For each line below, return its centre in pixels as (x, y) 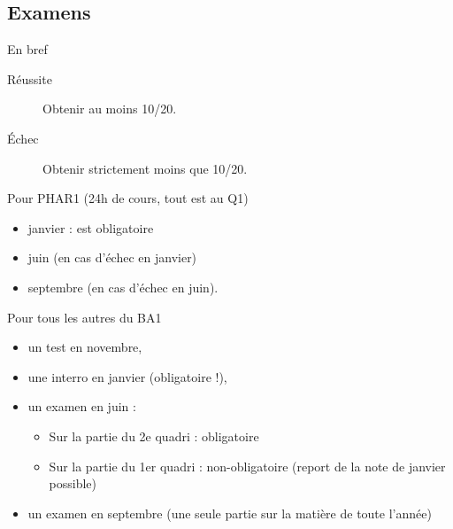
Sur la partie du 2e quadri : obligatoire (154, 436)
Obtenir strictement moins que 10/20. (145, 168)
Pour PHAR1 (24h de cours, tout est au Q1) (128, 198)
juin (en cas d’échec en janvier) (112, 257)
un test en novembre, (85, 347)
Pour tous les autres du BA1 (84, 317)
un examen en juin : (82, 406)
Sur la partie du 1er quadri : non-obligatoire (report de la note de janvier (247, 466)
